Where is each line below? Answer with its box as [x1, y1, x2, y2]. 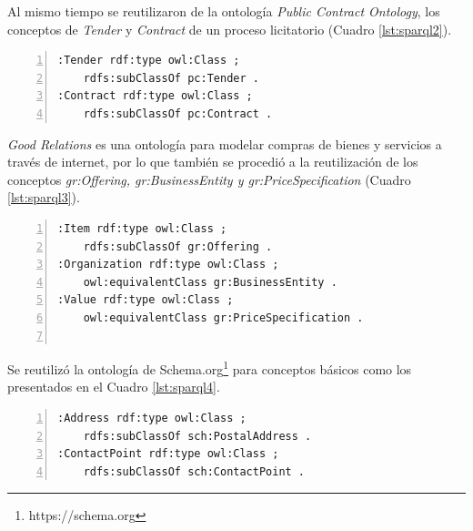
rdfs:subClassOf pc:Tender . [83, 71, 259, 85]
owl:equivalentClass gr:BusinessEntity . [83, 275, 337, 289]
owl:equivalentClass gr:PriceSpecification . [83, 311, 364, 324]
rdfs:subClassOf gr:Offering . [83, 240, 273, 253]
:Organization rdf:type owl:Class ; [57, 258, 279, 271]
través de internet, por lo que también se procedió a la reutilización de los [7, 152, 418, 171]
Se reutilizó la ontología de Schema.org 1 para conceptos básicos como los [7, 357, 412, 378]
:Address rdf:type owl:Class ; [57, 411, 247, 424]
